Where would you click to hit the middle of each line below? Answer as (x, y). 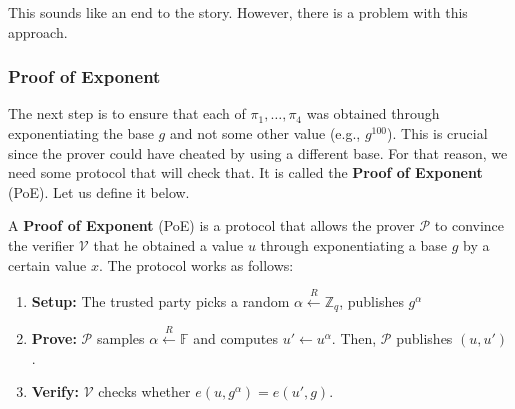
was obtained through (373, 113)
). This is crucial (437, 133)
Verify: (55, 391)
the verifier (41, 244)
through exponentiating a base (353, 244)
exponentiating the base (81, 133)
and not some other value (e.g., (265, 133)
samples (120, 338)
